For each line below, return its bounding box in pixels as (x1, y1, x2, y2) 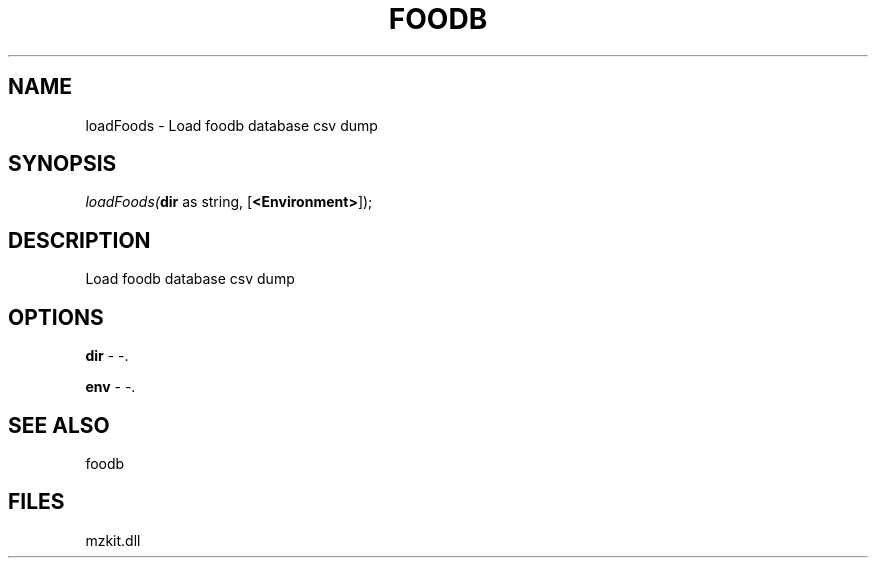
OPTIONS (8, 304, 104, 330)
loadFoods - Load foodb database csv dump (85, 116, 378, 134)
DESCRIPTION (8, 227, 151, 253)
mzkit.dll (85, 531, 141, 549)
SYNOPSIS (8, 151, 117, 177)
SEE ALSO (8, 412, 110, 438)
